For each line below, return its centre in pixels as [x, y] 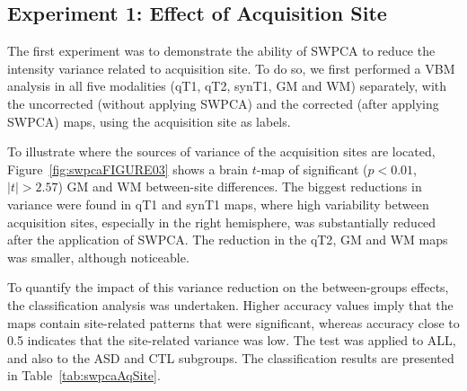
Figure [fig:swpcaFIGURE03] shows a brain [128, 169]
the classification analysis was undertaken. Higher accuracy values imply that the [230, 304]
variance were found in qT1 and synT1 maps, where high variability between [218, 204]
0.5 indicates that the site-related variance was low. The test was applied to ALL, [232, 340]
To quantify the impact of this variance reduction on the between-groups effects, [228, 287]
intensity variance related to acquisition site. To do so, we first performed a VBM [231, 68]
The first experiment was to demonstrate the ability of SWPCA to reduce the [221, 51]
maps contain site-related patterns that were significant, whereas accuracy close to [233, 322]
